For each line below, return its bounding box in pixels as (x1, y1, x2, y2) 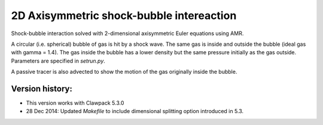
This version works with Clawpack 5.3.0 (26, 99, 124, 107)
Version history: (11, 83, 73, 93)
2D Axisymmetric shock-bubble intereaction (11, 9, 237, 22)
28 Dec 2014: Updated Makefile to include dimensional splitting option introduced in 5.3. (26, 108, 244, 115)
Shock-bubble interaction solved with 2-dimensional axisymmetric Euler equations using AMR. (11, 30, 244, 37)
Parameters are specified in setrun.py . (11, 57, 106, 64)
